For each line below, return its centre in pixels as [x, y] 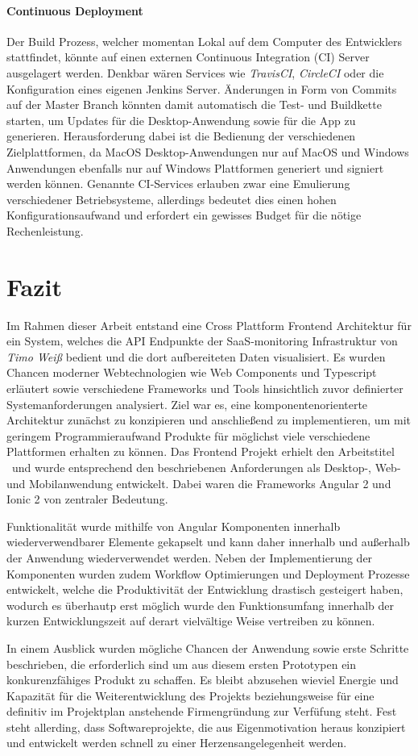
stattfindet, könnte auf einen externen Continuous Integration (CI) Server [188, 57]
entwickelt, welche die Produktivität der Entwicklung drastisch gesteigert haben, [205, 589]
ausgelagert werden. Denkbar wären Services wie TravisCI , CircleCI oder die [195, 72]
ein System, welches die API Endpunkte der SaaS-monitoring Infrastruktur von [202, 341]
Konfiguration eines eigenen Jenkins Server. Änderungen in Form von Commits [202, 88]
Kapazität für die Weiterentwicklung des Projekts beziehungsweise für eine [190, 695]
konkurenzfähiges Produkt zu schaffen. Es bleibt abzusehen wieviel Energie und [203, 680]
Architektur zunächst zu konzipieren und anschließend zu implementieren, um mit [209, 420]
